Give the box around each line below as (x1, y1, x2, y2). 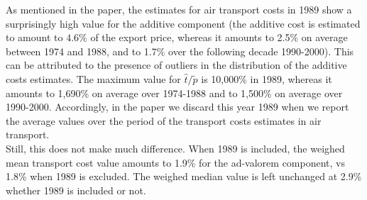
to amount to (6, 30, 63, 45)
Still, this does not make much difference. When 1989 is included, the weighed (6, 140, 345, 155)
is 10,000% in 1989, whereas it (201, 71, 332, 86)
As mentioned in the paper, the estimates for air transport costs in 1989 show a (6, 2, 352, 16)
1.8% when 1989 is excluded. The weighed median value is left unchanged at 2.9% (6, 169, 362, 184)
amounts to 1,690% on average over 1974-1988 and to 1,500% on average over (6, 85, 343, 100)
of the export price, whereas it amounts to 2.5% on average (90, 30, 348, 45)
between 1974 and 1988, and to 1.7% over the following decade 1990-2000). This (6, 43, 354, 58)
